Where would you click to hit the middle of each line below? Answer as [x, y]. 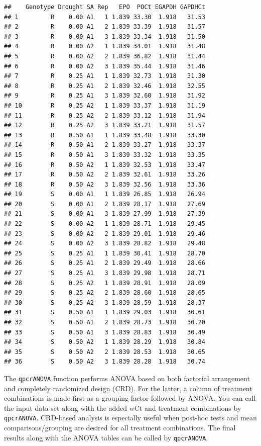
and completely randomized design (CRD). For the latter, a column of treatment [128, 388]
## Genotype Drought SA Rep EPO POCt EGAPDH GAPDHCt [105, 7]
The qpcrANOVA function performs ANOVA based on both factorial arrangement [127, 378]
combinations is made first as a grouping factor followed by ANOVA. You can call [130, 398]
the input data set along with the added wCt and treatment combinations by [123, 408]
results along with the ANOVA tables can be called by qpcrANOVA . [106, 437]
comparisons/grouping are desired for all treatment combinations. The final [120, 428]
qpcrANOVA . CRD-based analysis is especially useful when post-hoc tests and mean [130, 418]
